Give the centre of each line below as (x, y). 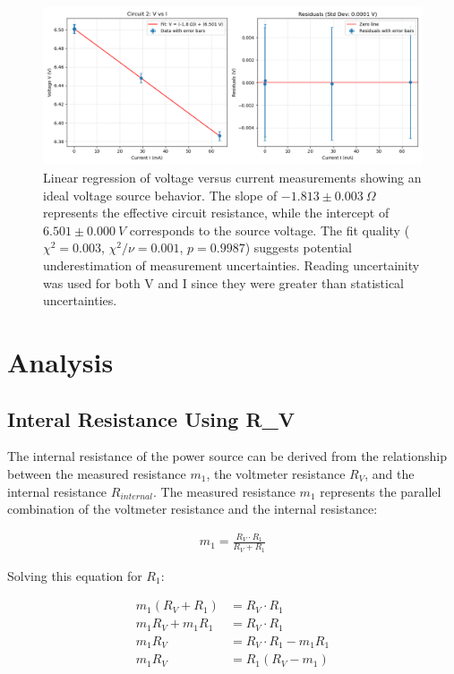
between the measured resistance (97, 473)
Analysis (60, 361)
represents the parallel (381, 491)
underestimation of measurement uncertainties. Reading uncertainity (231, 264)
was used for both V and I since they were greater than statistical (224, 282)
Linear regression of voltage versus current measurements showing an (232, 177)
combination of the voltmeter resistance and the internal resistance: (193, 509)
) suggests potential (298, 247)
